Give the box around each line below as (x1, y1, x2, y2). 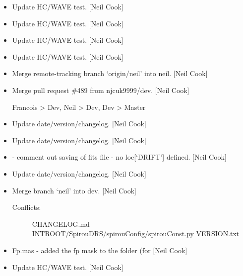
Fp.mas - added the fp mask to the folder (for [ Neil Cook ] (12, 245, 187, 255)
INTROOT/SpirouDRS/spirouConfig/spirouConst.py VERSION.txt (32, 228, 240, 239)
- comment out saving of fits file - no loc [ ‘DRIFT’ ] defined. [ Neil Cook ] (12, 152, 227, 162)
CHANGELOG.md (32, 218, 90, 229)
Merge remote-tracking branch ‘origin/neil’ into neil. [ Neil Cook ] (12, 68, 208, 79)
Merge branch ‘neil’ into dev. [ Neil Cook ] (12, 185, 136, 195)
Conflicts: (12, 202, 41, 212)
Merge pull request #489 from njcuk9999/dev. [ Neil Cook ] (12, 85, 189, 95)
